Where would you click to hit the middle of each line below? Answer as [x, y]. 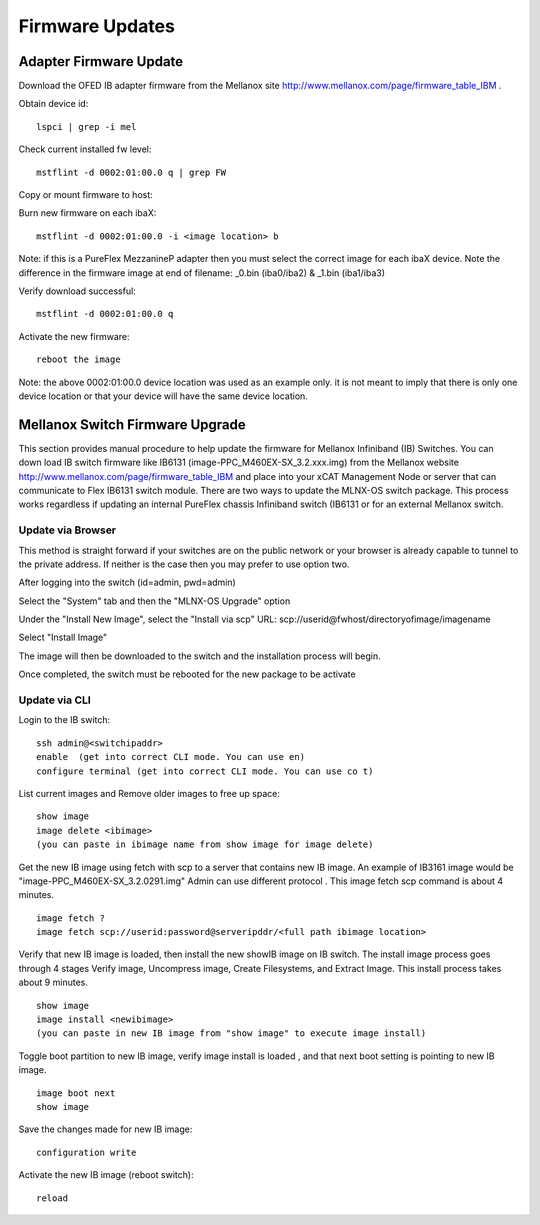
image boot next [76, 1093]
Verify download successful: [77, 291]
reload [52, 1198]
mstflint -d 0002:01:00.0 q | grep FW [131, 172]
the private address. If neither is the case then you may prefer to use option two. [184, 564]
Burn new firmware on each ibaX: [87, 213]
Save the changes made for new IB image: [105, 1129]
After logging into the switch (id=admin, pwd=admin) [127, 582]
